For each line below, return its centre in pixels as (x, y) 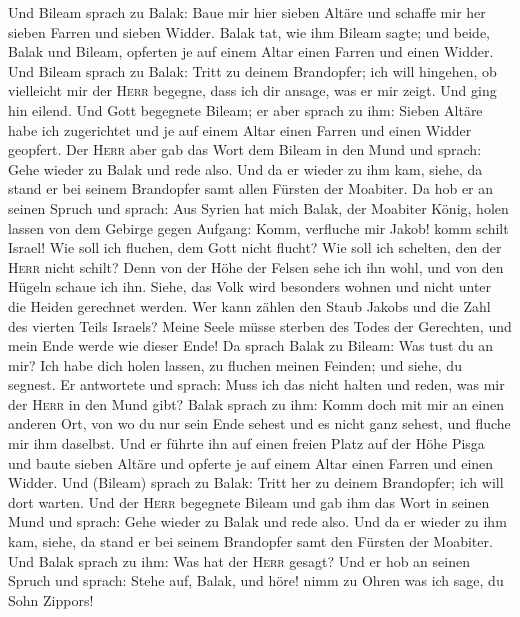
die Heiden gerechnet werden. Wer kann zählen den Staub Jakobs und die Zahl (249, 305)
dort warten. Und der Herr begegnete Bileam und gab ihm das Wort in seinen (249, 501)
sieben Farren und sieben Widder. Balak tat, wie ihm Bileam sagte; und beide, (249, 31)
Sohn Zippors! (51, 599)
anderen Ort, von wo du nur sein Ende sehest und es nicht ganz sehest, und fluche (259, 423)
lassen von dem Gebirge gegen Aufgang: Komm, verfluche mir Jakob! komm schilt (258, 227)
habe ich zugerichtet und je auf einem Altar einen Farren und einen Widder (240, 129)
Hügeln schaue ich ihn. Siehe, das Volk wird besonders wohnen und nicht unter (250, 286)
